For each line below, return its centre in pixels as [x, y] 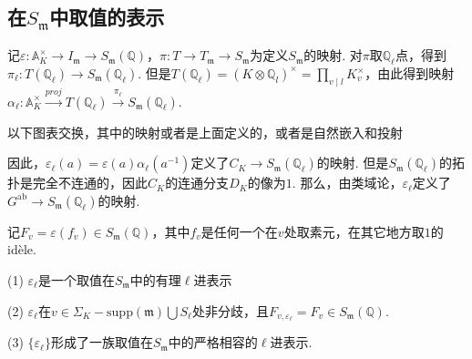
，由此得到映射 [410, 73]
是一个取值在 [76, 279]
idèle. [22, 249]
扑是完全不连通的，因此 [77, 183]
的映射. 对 [333, 55]
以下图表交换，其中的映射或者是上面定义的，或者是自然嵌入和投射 [205, 132]
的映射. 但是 [353, 163]
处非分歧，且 [230, 310]
